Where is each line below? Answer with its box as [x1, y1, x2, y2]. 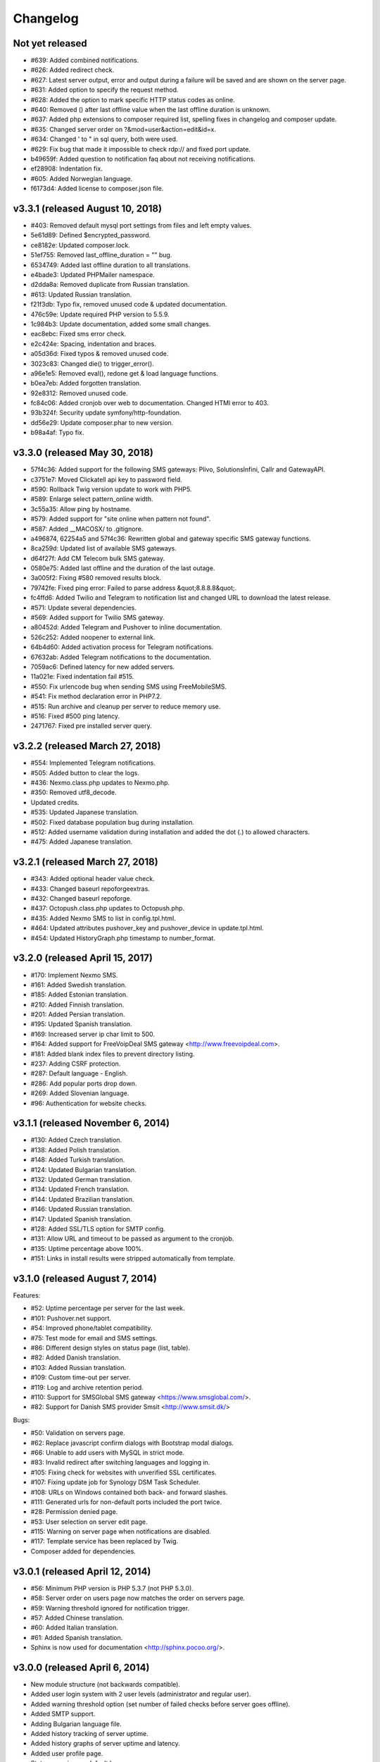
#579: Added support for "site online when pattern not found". [30, 515, 211, 523]
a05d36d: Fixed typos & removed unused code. [30, 350, 169, 358]
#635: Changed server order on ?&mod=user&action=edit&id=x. [30, 125, 217, 133]
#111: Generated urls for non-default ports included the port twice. [30, 1498, 222, 1506]
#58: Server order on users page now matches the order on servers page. [30, 1594, 246, 1603]
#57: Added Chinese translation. [30, 1613, 125, 1622]
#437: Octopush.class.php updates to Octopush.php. [30, 904, 185, 913]
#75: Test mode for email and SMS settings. [30, 1333, 158, 1342]
